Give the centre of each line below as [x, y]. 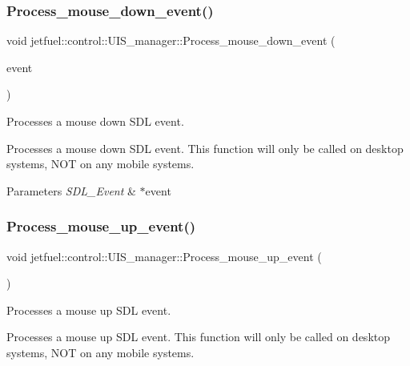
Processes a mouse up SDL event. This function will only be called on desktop [199, 337]
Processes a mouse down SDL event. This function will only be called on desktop [205, 148]
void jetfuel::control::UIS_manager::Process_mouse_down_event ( [171, 40]
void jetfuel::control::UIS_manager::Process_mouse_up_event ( [164, 256]
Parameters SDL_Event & [71, 190]
